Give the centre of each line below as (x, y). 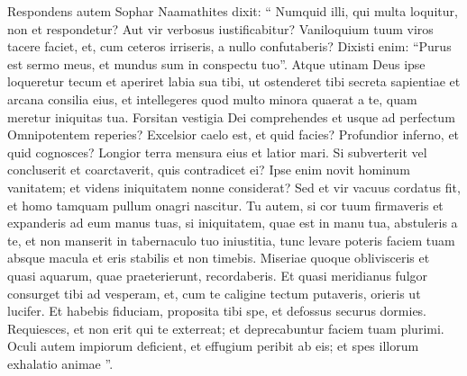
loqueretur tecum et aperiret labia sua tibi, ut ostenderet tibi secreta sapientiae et (234, 81)
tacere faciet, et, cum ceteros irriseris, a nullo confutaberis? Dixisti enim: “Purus (229, 46)
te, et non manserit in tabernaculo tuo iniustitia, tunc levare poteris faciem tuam (231, 240)
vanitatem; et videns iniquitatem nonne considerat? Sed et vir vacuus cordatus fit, (234, 187)
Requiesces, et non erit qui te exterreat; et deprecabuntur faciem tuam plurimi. (226, 328)
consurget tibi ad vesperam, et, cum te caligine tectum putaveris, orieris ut (214, 293)
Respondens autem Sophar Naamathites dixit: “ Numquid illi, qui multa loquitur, (233, 11)
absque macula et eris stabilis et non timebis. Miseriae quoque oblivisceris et (219, 258)
